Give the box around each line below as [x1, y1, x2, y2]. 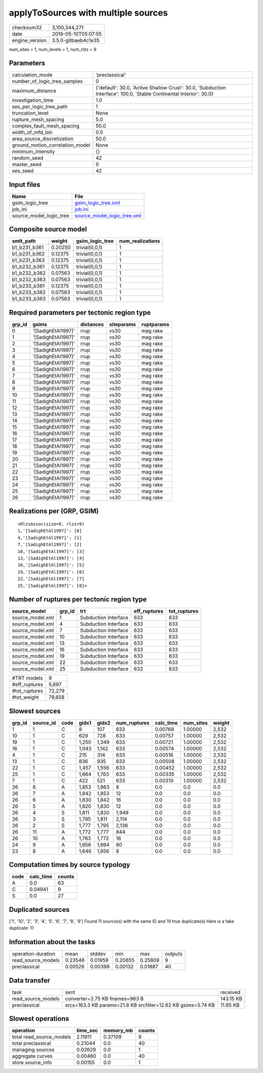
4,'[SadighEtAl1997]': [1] [18, 535, 82, 540]
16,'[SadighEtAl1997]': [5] [18, 562, 85, 568]
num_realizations [119, 237, 160, 244]
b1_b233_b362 [12, 289, 46, 296]
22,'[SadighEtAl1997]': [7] [18, 576, 85, 581]
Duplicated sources [9, 905, 70, 914]
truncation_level [12, 110, 49, 117]
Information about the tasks [9, 938, 95, 946]
